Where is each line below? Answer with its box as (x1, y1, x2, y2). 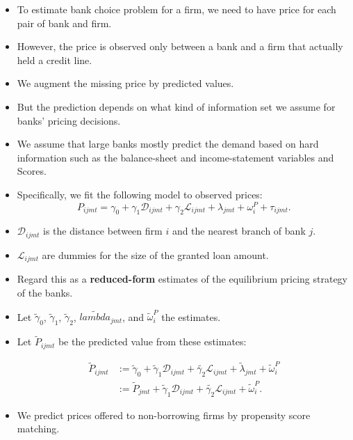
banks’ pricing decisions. (17, 113, 121, 127)
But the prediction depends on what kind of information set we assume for (17, 99, 336, 113)
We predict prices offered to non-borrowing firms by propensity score (17, 407, 311, 422)
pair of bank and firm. (17, 15, 112, 30)
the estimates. (161, 309, 221, 324)
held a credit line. (17, 52, 92, 67)
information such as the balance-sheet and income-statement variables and (17, 150, 334, 164)
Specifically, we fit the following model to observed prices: (17, 187, 263, 201)
